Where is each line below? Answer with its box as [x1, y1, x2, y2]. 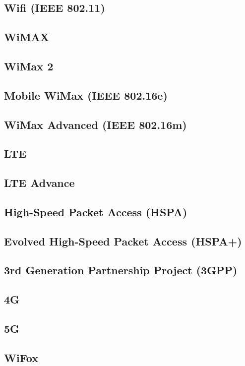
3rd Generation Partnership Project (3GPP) [4, 262, 238, 278]
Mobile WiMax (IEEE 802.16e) [4, 87, 168, 103]
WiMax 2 [4, 58, 54, 73]
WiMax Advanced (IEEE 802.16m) [4, 117, 187, 132]
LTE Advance [4, 175, 75, 190]
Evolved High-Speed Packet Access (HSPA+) [4, 233, 242, 248]
